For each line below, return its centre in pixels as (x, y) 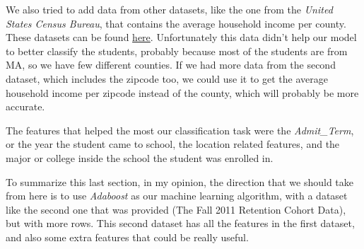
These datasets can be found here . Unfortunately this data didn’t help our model (181, 37)
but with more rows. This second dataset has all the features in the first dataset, (180, 223)
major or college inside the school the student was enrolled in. (140, 157)
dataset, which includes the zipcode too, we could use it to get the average (167, 78)
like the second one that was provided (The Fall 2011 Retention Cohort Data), (176, 209)
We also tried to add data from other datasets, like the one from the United (169, 9)
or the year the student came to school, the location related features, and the (173, 144)
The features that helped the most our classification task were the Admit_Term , (180, 130)
